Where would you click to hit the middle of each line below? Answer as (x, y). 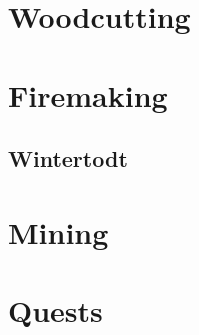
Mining (58, 231)
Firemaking (88, 94)
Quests (55, 310)
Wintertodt (68, 158)
